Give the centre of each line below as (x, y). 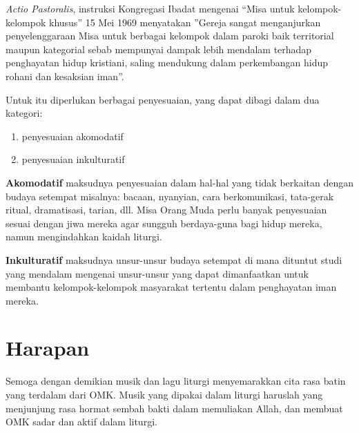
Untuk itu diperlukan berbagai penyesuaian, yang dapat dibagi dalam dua (163, 99)
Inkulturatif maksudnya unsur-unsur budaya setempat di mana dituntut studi (174, 259)
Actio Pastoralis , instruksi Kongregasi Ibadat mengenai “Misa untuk (150, 8)
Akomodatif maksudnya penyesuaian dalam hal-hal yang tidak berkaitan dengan (180, 182)
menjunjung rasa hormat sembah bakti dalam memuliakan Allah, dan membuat (174, 408)
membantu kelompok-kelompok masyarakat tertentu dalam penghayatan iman (171, 287)
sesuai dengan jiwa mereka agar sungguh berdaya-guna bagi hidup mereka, (164, 223)
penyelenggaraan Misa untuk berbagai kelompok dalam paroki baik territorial (170, 36)
